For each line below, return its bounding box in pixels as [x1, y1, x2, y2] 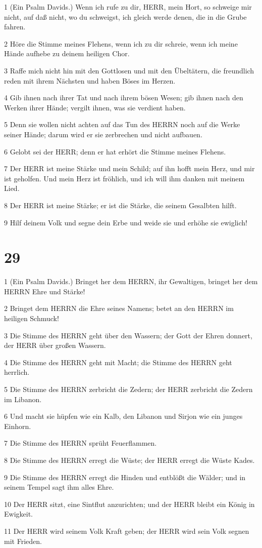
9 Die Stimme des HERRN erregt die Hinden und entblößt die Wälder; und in [4, 472, 246, 482]
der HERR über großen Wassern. [4, 340, 106, 350]
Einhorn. [4, 420, 31, 431]
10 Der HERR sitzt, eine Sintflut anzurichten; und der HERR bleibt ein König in [4, 498, 255, 509]
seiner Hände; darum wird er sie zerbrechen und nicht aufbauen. [4, 129, 202, 139]
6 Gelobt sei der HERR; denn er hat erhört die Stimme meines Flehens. [4, 146, 226, 156]
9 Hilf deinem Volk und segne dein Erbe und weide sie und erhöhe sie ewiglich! [4, 217, 247, 227]
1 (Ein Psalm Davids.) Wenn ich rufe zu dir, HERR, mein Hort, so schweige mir [4, 2, 252, 12]
